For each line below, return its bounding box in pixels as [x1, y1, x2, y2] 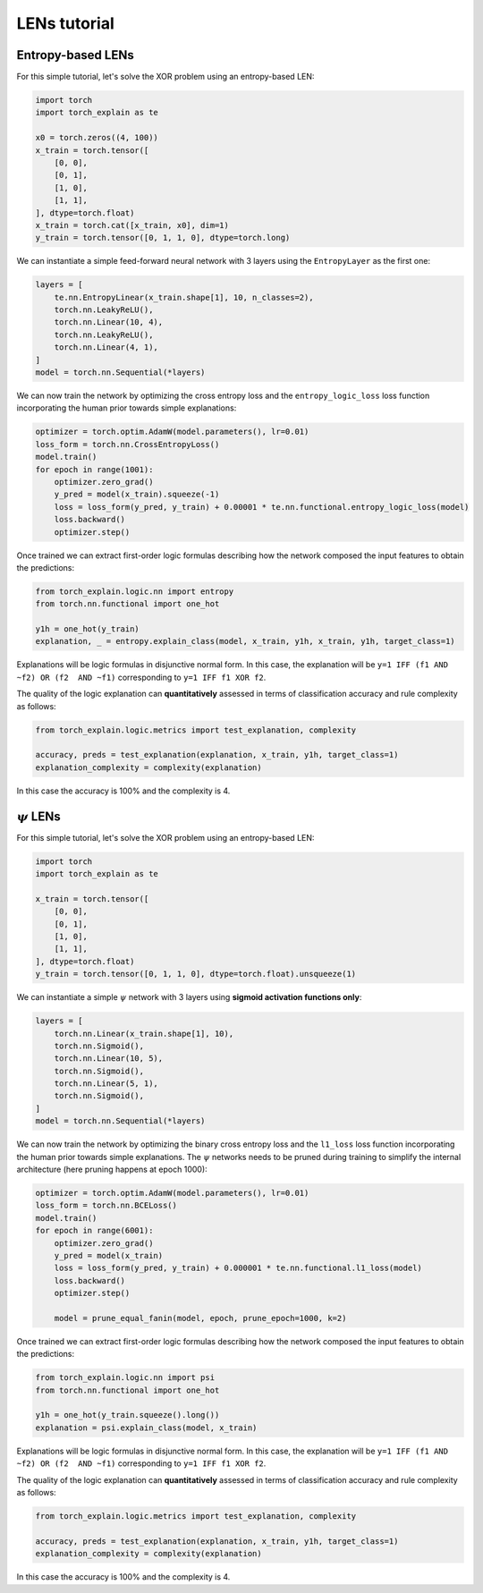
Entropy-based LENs [16, 47, 134, 63]
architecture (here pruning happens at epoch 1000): [16, 1164, 208, 1175]
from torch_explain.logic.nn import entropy [35, 586, 234, 597]
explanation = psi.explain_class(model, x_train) [35, 1422, 258, 1433]
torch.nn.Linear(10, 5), [54, 1054, 164, 1063]
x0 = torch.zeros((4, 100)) [35, 132, 158, 143]
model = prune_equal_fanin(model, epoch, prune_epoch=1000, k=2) [54, 1313, 347, 1323]
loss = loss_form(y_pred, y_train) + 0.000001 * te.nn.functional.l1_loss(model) [54, 1263, 422, 1274]
